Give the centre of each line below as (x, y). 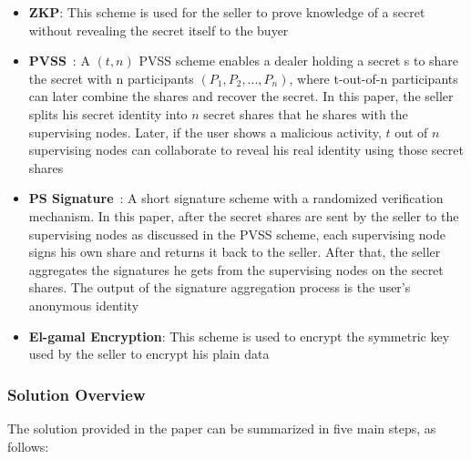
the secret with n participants (111, 78)
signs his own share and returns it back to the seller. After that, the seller (235, 252)
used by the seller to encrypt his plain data (149, 354)
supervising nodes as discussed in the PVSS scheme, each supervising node (237, 234)
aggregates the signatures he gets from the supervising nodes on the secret (236, 269)
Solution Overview (77, 394)
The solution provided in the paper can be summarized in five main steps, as (222, 428)
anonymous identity (84, 305)
